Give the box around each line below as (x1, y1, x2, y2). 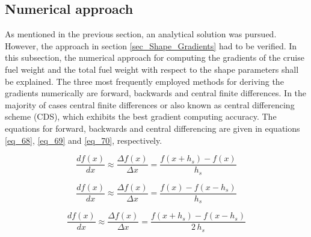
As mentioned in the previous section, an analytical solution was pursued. (5, 28, 277, 40)
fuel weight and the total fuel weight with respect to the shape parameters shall (5, 63, 299, 75)
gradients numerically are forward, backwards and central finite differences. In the (5, 87, 307, 99)
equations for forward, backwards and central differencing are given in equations (5, 122, 300, 134)
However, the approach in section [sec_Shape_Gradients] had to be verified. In (5, 39, 297, 52)
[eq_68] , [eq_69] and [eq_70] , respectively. (5, 134, 162, 146)
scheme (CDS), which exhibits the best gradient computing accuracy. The (5, 110, 277, 123)
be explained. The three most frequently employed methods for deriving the (5, 75, 284, 87)
